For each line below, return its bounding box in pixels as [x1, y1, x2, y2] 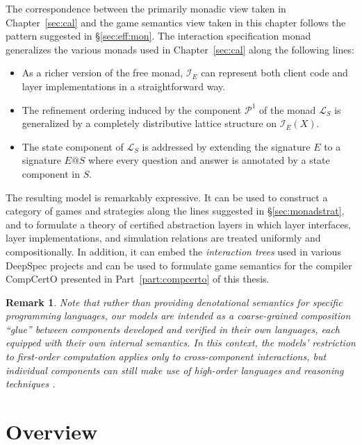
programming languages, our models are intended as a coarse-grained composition [6, 308, 351, 323]
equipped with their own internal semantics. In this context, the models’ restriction [6, 335, 356, 350]
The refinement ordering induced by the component [22, 102, 242, 117]
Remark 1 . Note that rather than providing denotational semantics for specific [6, 294, 343, 309]
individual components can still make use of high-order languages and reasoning [6, 362, 344, 377]
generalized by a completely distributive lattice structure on [22, 116, 277, 131]
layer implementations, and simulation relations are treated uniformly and [6, 230, 321, 245]
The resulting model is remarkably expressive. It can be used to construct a [6, 190, 328, 204]
